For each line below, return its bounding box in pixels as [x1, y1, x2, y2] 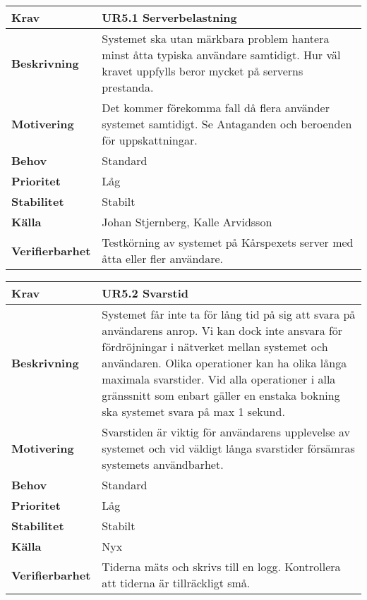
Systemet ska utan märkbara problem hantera [102, 30, 330, 47]
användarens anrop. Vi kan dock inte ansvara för [102, 322, 343, 338]
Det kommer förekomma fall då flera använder [102, 99, 330, 116]
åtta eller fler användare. [102, 250, 223, 267]
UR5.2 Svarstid [102, 285, 189, 301]
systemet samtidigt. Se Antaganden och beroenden [102, 116, 352, 132]
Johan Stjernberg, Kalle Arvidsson [102, 214, 272, 230]
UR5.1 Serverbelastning [102, 9, 237, 25]
